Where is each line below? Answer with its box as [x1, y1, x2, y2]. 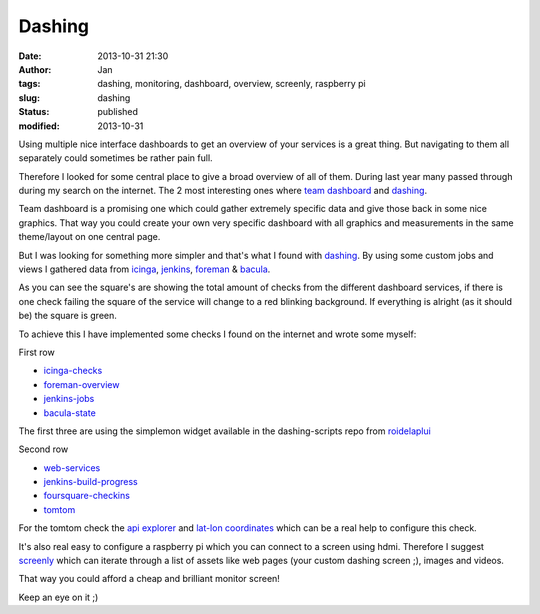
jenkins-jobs [43, 393, 95, 405]
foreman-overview [43, 378, 120, 390]
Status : [18, 106, 50, 118]
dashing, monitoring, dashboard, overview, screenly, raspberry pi [97, 78, 366, 90]
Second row [18, 443, 69, 455]
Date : [18, 50, 42, 62]
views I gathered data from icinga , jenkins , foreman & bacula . [18, 263, 271, 275]
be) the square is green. [18, 310, 117, 322]
